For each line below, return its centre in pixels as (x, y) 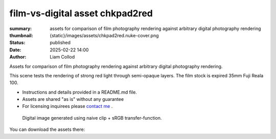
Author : (18, 57)
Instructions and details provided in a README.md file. (80, 92)
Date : (15, 50)
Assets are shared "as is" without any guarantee (73, 99)
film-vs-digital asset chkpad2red (81, 13)
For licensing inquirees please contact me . (67, 106)
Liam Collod (62, 57)
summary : (21, 29)
